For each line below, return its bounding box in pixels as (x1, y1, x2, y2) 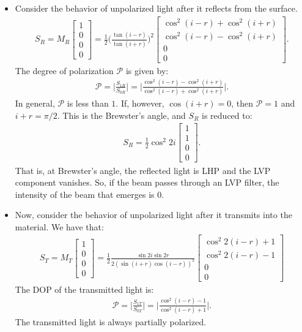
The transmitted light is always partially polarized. (15, 315, 207, 328)
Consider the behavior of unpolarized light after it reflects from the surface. (15, 2, 298, 14)
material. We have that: (15, 220, 104, 233)
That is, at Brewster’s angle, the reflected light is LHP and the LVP (15, 164, 271, 176)
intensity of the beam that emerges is (15, 187, 155, 200)
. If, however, (116, 97, 164, 110)
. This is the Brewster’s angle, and (57, 108, 186, 121)
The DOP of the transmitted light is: (15, 282, 154, 295)
